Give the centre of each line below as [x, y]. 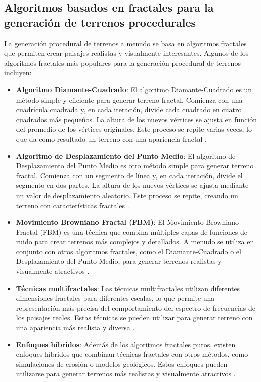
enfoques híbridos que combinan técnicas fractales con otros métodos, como [132, 354]
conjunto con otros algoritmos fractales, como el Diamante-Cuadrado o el [128, 251]
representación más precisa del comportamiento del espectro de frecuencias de [136, 307]
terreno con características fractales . [72, 205]
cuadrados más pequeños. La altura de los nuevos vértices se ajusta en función [137, 119]
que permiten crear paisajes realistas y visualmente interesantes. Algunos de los [126, 53]
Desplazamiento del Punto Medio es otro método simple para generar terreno [135, 166]
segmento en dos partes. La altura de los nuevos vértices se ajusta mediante [132, 185]
